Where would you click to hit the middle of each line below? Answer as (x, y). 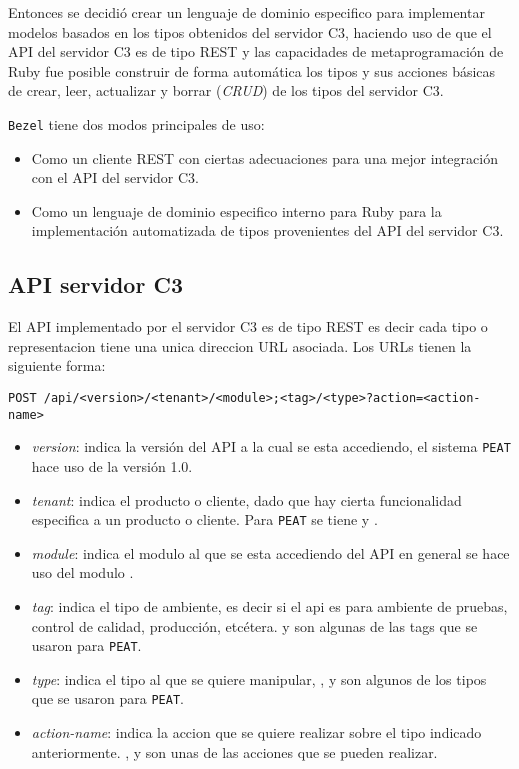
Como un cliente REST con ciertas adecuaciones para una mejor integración (264, 157)
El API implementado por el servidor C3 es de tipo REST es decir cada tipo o (248, 326)
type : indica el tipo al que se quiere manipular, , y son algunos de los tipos (259, 678)
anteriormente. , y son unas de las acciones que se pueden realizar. (234, 751)
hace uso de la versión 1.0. (112, 465)
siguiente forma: (57, 365)
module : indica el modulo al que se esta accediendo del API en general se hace (270, 552)
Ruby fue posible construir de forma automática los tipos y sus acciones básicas (252, 70)
